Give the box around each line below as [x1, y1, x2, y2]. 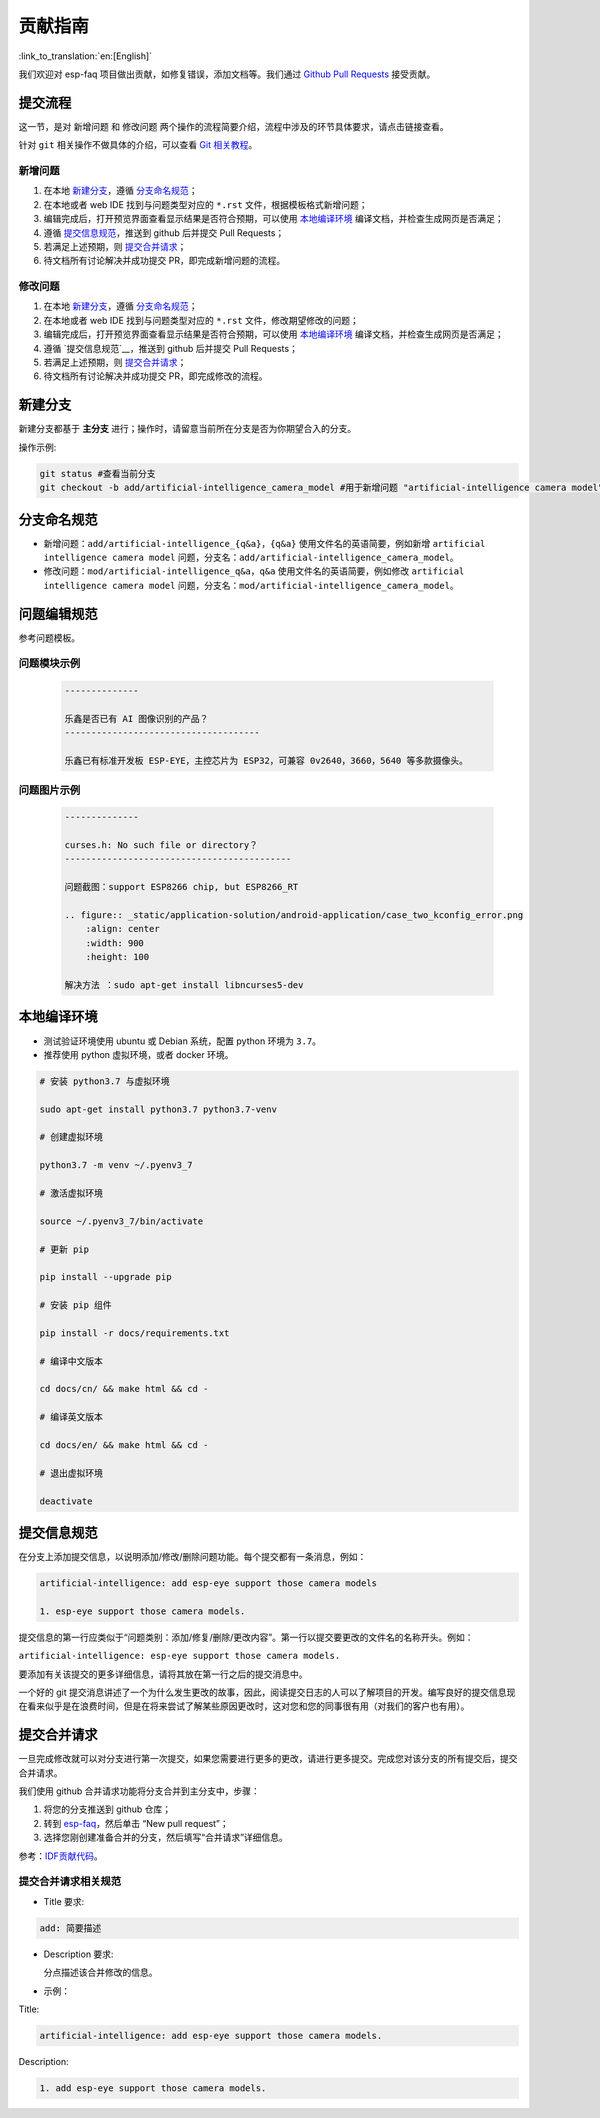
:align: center [85, 923, 160, 935]
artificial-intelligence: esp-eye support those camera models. [18, 1650, 341, 1662]
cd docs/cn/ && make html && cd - [39, 1383, 209, 1395]
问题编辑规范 [18, 605, 98, 622]
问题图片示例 [18, 783, 81, 797]
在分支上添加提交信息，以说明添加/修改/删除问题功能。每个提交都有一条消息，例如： [18, 1551, 367, 1563]
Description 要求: [43, 1948, 114, 1960]
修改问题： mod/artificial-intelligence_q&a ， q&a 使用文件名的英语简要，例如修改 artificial [43, 565, 465, 577]
